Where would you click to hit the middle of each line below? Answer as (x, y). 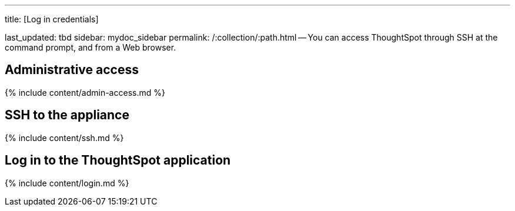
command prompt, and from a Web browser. (91, 47)
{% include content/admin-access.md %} (85, 92)
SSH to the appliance (67, 115)
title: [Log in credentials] (52, 19)
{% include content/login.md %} (67, 183)
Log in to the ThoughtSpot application (118, 160)
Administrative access (72, 70)
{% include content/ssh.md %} (64, 138)
